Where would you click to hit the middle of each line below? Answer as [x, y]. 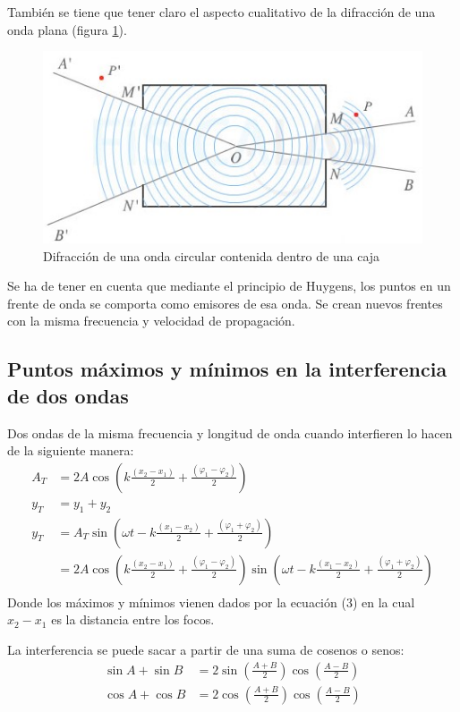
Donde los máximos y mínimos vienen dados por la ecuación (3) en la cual [211, 602]
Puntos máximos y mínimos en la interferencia [227, 369]
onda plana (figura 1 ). [67, 29]
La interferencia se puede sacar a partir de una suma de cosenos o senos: [206, 649]
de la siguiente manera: [71, 450]
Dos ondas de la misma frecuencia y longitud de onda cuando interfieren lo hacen [230, 432]
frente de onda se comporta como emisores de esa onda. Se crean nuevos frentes [225, 303]
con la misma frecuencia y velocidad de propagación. [151, 321]
